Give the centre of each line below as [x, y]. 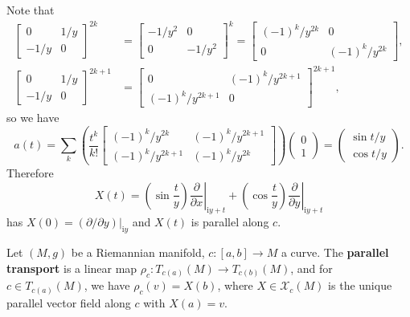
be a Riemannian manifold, [138, 252]
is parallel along [230, 222]
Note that [31, 10]
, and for [312, 268]
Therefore [30, 173]
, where [235, 285]
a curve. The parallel [335, 252]
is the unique [360, 285]
